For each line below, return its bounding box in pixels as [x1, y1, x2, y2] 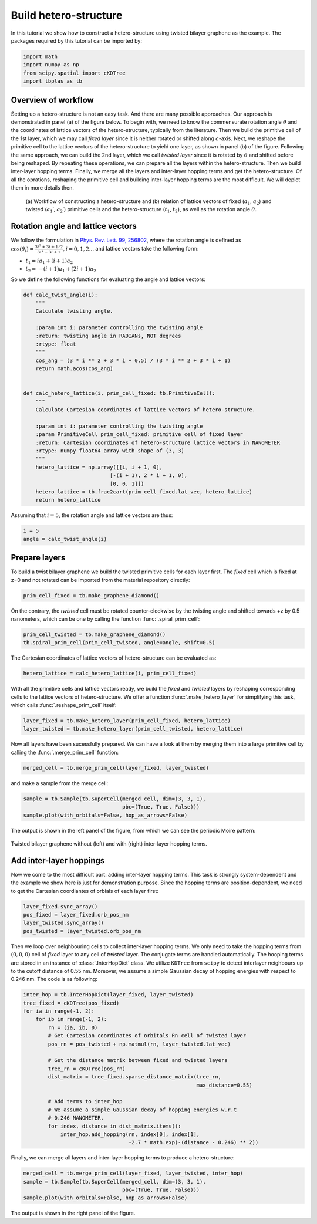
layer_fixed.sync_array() [23, 903, 98, 909]
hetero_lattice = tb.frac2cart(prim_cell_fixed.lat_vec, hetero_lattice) [35, 488, 252, 495]
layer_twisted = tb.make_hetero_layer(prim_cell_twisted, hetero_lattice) [23, 725, 244, 732]
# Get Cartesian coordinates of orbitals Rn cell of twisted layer [48, 1033, 247, 1039]
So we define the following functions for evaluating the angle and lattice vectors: [11, 276, 205, 283]
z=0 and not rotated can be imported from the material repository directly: [11, 576, 190, 583]
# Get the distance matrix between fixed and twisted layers [48, 1057, 228, 1064]
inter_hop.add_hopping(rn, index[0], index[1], [60, 1131, 200, 1138]
